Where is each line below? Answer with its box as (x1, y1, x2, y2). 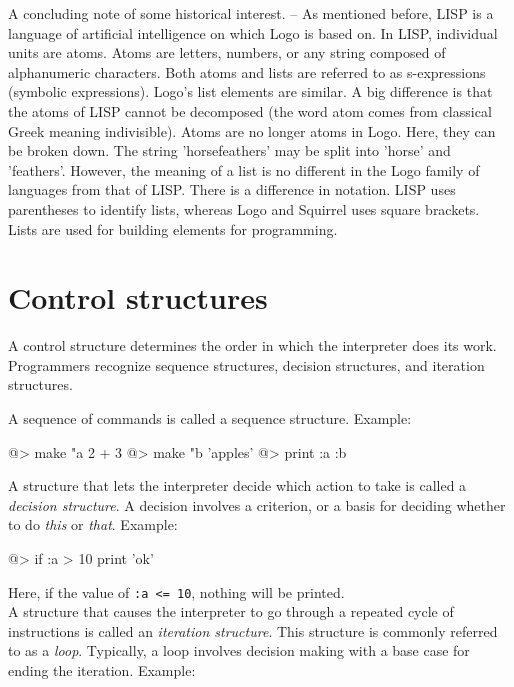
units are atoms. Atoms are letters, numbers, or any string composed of (8, 42, 446, 63)
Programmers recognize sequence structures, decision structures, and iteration (8, 354, 485, 375)
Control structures (8, 277, 268, 318)
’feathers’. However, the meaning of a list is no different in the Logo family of (8, 159, 480, 180)
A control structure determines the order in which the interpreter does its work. (8, 335, 497, 356)
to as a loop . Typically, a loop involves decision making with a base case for (8, 640, 470, 661)
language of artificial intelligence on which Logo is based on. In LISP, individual (8, 22, 498, 43)
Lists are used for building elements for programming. (8, 218, 338, 239)
